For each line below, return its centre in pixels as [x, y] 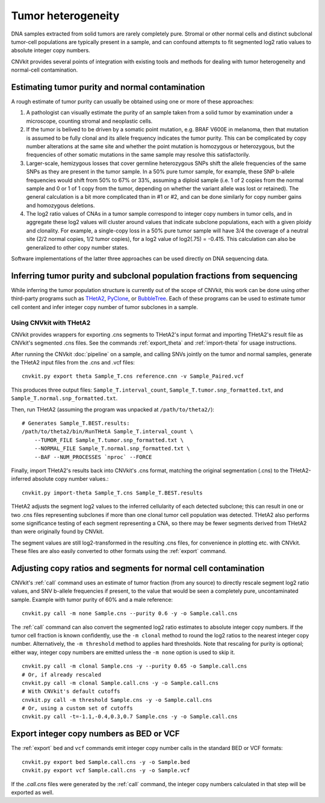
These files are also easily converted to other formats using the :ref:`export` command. [119, 551]
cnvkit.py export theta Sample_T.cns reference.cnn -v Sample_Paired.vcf [133, 376]
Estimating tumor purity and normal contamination [108, 87]
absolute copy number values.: [70, 479]
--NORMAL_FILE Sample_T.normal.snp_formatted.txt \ [112, 448]
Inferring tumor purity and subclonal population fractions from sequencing [154, 276]
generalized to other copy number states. [77, 248]
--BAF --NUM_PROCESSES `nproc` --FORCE [93, 457]
